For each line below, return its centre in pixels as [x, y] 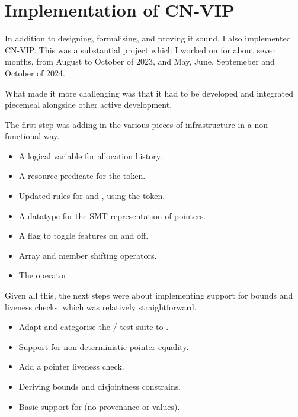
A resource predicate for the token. [82, 176]
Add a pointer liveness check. [71, 366]
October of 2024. [35, 73]
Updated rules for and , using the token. [92, 196]
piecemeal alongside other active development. [89, 105]
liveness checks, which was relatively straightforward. [101, 307]
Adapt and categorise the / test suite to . [94, 327]
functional [23, 136]
